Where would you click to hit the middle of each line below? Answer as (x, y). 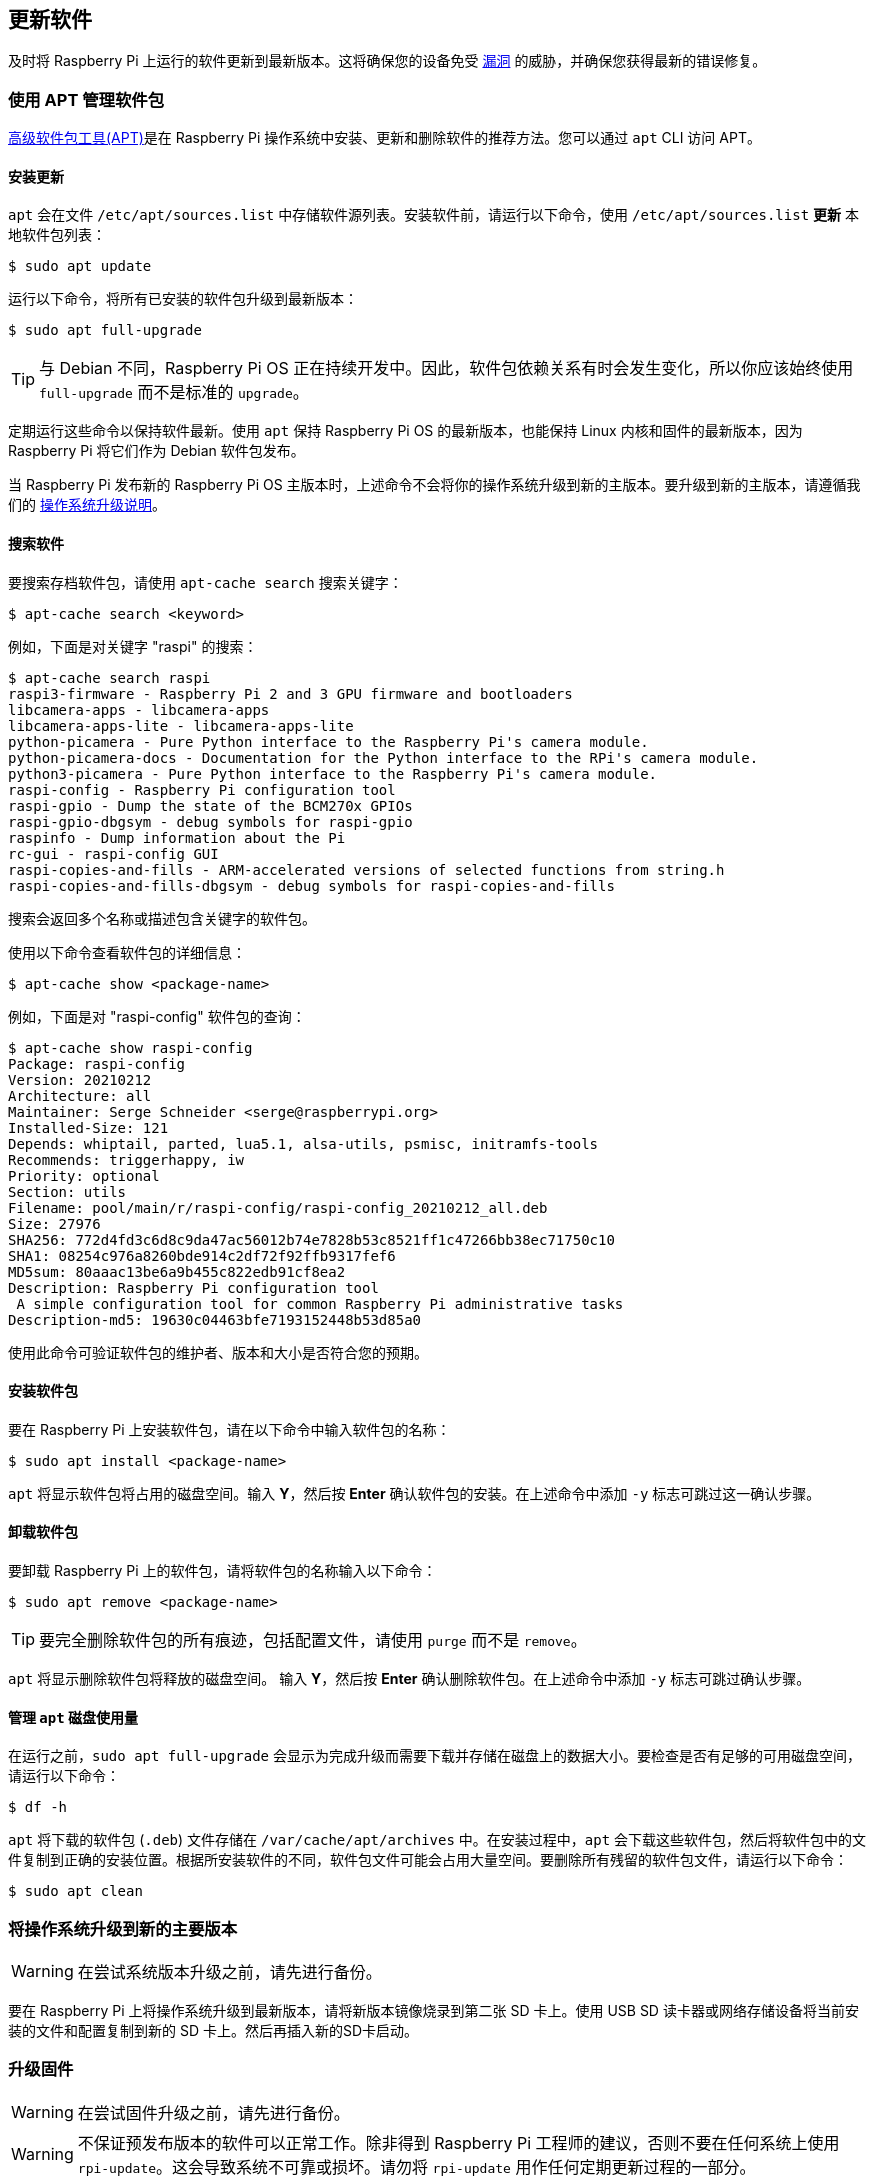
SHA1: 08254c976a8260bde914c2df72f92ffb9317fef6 (202, 1255)
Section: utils (67, 1191)
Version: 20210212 (80, 1079)
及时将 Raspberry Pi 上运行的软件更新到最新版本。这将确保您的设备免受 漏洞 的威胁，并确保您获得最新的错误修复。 (387, 61)
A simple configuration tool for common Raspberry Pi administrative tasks (320, 1303)
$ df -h (38, 1807)
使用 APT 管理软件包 (86, 99)
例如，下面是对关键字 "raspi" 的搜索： (133, 646)
